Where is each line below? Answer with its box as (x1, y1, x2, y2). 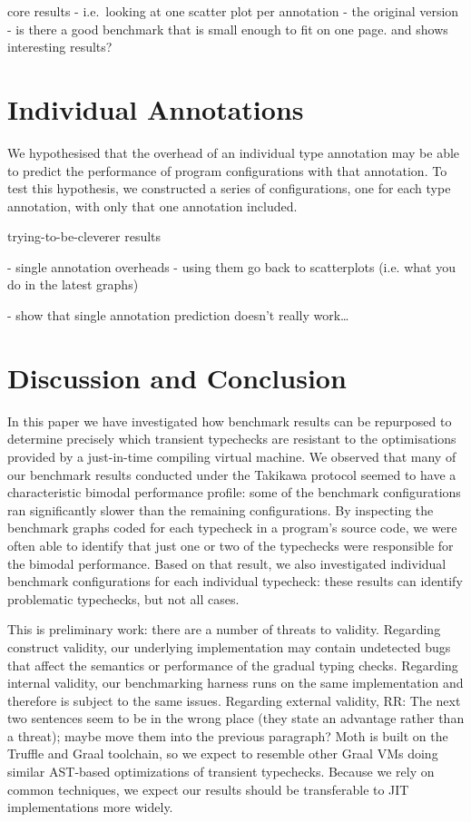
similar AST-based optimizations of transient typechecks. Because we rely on (7, 762, 435, 781)
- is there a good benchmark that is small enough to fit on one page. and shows (7, 19, 448, 38)
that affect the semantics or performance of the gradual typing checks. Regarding (7, 655, 458, 674)
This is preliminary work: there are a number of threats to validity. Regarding (7, 620, 441, 639)
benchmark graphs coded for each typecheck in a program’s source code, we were (7, 518, 457, 537)
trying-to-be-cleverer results (7, 227, 162, 246)
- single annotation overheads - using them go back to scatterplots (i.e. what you (7, 257, 456, 276)
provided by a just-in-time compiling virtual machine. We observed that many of (7, 446, 456, 465)
